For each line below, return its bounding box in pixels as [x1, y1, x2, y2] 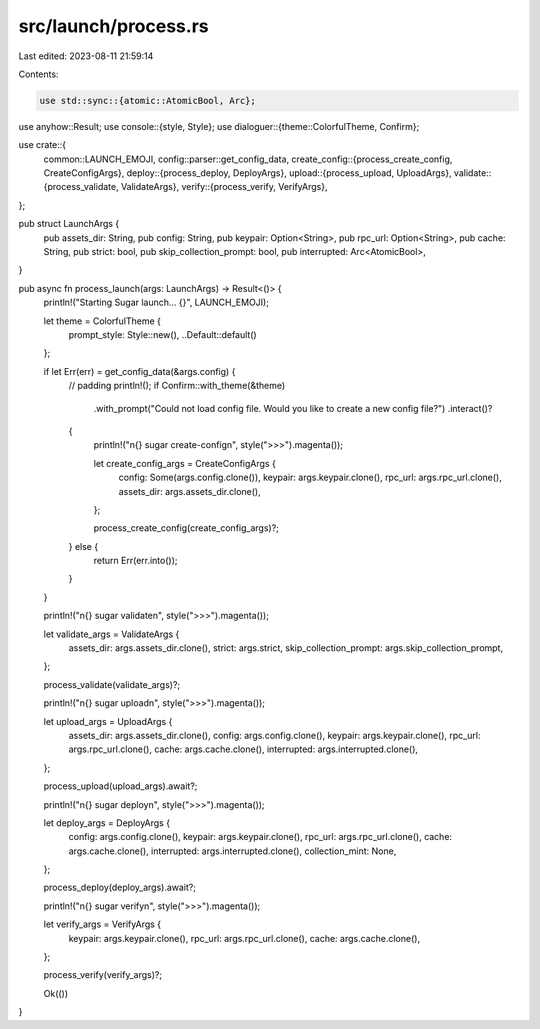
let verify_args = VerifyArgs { [43, 918, 162, 930]
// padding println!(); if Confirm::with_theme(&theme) [68, 380, 286, 392]
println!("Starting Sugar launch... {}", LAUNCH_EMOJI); [43, 296, 270, 309]
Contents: [18, 68, 59, 80]
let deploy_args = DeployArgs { [43, 816, 170, 829]
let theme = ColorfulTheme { [43, 315, 162, 327]
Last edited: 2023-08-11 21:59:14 [18, 50, 154, 62]
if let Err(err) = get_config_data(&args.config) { [43, 365, 236, 377]
